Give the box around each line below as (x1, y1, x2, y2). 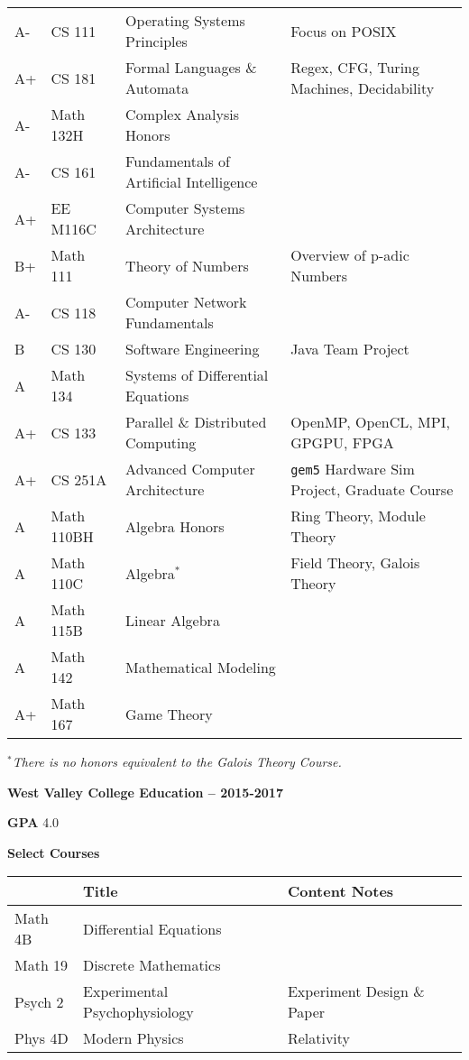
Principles (125, 31, 188, 51)
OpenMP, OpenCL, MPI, (290, 411, 450, 432)
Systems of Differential (125, 364, 269, 385)
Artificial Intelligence (125, 171, 258, 192)
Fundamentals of (125, 151, 230, 171)
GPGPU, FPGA (290, 432, 394, 453)
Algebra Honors (125, 515, 225, 537)
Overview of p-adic (290, 244, 409, 265)
